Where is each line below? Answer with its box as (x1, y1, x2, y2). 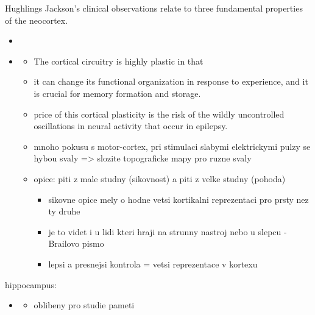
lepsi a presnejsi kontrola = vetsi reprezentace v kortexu (48, 257, 258, 270)
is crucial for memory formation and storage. (34, 87, 201, 99)
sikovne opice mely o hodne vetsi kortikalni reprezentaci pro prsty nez (48, 193, 309, 205)
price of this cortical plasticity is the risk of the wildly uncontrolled (34, 107, 285, 120)
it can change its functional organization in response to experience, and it (34, 75, 308, 88)
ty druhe (48, 205, 80, 218)
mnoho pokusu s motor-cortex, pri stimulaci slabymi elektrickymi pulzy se (34, 140, 311, 152)
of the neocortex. (5, 13, 68, 26)
